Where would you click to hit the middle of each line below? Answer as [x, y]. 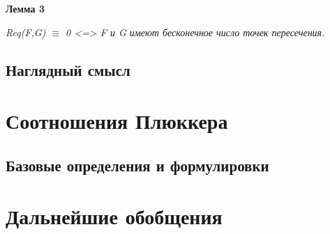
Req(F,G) [26, 32]
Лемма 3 [25, 8]
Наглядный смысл [68, 69]
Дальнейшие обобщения [114, 216]
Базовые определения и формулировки [137, 165]
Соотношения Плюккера [117, 121]
